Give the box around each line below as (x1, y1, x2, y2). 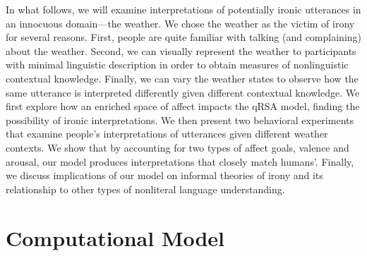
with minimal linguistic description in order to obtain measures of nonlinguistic (6, 57, 349, 72)
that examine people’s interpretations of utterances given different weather (6, 126, 328, 141)
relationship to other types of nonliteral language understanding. (6, 181, 285, 196)
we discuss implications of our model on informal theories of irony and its (6, 168, 323, 183)
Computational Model (6, 223, 225, 252)
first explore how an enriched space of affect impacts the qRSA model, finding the (6, 99, 360, 114)
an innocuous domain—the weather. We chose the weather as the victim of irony (6, 16, 355, 30)
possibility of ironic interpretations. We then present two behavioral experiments (6, 112, 354, 127)
